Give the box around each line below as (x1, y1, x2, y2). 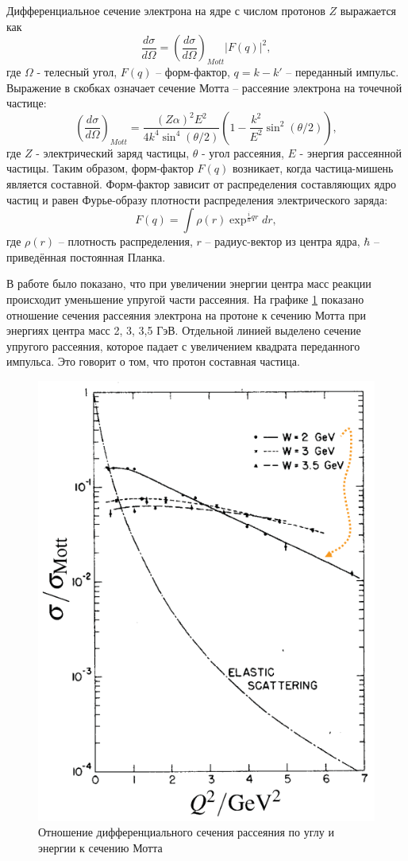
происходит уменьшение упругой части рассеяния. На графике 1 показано (6, 290, 364, 307)
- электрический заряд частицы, (36, 144, 190, 161)
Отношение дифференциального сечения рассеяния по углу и (38, 824, 334, 840)
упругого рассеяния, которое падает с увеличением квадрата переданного (6, 337, 360, 354)
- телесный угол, (37, 63, 117, 80)
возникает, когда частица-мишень (232, 160, 394, 176)
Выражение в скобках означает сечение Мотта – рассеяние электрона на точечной (6, 79, 402, 95)
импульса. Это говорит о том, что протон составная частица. (6, 353, 300, 370)
